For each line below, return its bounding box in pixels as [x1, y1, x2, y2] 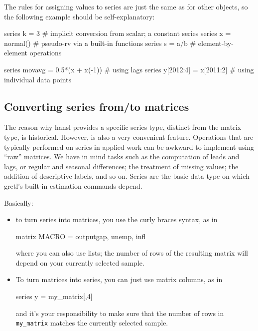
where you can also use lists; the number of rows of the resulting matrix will [15, 248, 248, 258]
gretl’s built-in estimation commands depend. [4, 180, 142, 191]
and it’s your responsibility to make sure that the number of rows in [15, 308, 224, 318]
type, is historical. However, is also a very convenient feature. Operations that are [4, 131, 254, 142]
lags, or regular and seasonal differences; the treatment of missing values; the [4, 161, 239, 171]
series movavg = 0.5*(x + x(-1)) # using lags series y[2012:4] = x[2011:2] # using [4, 64, 254, 74]
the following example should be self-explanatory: [4, 11, 155, 21]
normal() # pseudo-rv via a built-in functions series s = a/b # [4, 37, 196, 48]
